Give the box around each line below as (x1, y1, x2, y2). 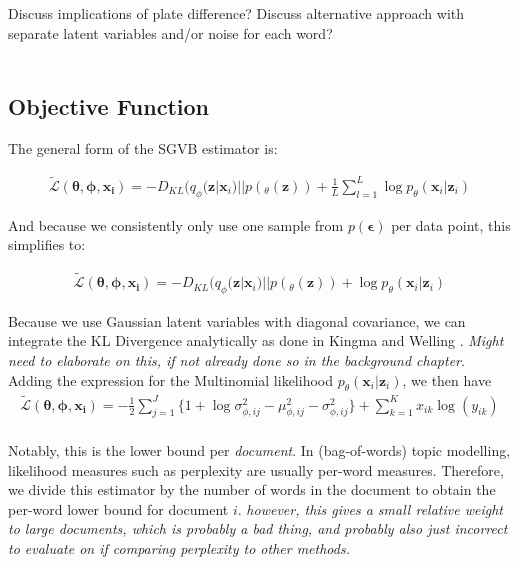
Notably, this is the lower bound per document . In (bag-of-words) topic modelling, (8, 440, 511, 461)
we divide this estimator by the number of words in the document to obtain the (8, 479, 496, 500)
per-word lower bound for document (8, 498, 229, 519)
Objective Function (8, 91, 210, 122)
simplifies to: (8, 234, 86, 255)
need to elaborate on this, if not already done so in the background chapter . (8, 350, 465, 371)
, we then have (402, 369, 492, 390)
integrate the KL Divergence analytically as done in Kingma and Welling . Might (8, 330, 504, 351)
